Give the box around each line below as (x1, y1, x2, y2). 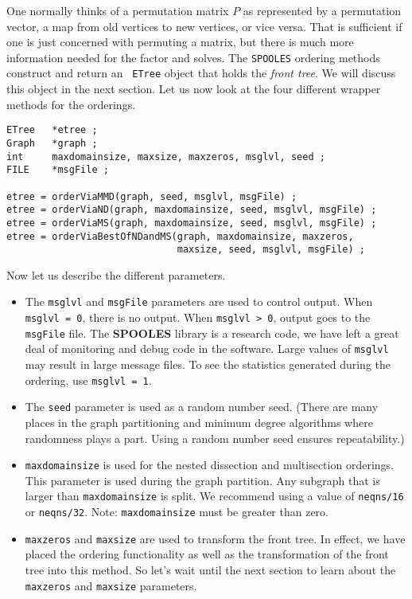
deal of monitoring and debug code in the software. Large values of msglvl (25, 340, 389, 357)
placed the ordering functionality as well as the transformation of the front (25, 546, 389, 562)
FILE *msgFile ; (6, 164, 109, 176)
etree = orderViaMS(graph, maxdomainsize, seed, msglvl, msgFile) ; (6, 217, 377, 229)
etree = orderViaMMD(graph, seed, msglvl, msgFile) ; (6, 190, 297, 202)
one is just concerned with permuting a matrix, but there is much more (6, 33, 354, 50)
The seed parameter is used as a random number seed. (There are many (25, 398, 379, 415)
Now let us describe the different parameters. (6, 266, 226, 283)
